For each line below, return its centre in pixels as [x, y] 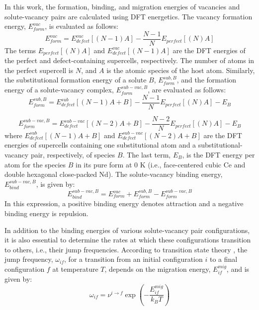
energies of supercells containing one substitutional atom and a [100, 145]
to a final [223, 259]
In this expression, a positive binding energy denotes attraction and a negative [124, 203]
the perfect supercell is [39, 70]
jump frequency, [29, 259]
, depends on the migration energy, [158, 269]
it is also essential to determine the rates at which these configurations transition [128, 240]
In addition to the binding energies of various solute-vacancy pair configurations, [127, 230]
